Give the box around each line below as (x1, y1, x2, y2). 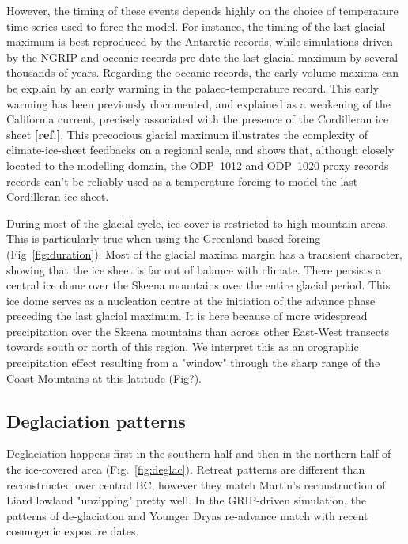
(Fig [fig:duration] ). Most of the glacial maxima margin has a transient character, (6, 245, 402, 262)
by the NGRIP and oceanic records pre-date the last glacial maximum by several (6, 48, 399, 65)
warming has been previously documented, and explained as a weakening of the (6, 95, 391, 111)
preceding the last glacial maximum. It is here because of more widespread (6, 308, 368, 324)
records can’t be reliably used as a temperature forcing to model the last (6, 172, 358, 189)
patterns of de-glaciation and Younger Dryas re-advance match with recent (6, 507, 368, 523)
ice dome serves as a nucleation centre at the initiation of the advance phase (6, 292, 376, 308)
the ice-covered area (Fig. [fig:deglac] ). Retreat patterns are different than (6, 461, 365, 478)
